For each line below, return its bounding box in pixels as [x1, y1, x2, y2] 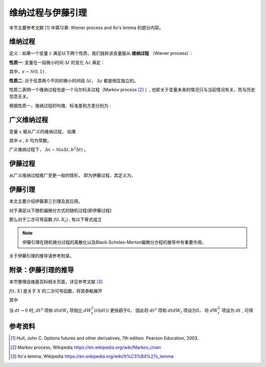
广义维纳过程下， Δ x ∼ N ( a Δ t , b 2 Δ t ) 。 [9, 146, 89, 152]
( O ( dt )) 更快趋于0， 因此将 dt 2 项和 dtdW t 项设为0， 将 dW [94, 307, 218, 314]
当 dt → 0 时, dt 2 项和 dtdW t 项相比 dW [9, 307, 92, 314]
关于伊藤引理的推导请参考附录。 [9, 253, 74, 259]
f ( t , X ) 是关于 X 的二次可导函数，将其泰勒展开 [9, 288, 102, 294]
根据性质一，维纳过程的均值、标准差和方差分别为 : [9, 103, 111, 109]
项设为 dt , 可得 [221, 307, 253, 313]
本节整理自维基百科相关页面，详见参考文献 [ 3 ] [9, 279, 103, 285]
